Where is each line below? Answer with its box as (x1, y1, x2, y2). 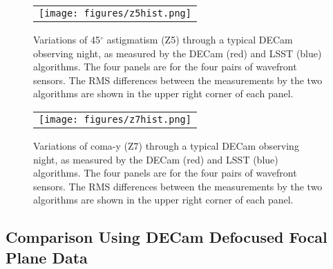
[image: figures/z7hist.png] (39, 113, 191, 125)
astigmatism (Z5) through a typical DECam (106, 32, 293, 46)
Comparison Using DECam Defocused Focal (6, 226, 327, 248)
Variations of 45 (33, 32, 100, 46)
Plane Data (6, 246, 88, 268)
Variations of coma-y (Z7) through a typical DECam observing (33, 138, 299, 152)
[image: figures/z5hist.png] (39, 8, 191, 19)
